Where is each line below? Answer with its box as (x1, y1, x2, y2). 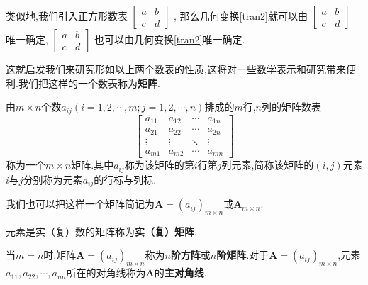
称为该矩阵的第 (124, 157, 194, 172)
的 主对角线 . (154, 265, 207, 280)
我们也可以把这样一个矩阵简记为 (6, 196, 155, 211)
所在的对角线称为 (66, 265, 146, 280)
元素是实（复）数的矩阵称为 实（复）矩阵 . (6, 223, 197, 238)
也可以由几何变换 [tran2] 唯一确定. (94, 32, 245, 46)
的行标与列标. (94, 172, 157, 186)
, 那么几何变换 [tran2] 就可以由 (173, 9, 308, 23)
